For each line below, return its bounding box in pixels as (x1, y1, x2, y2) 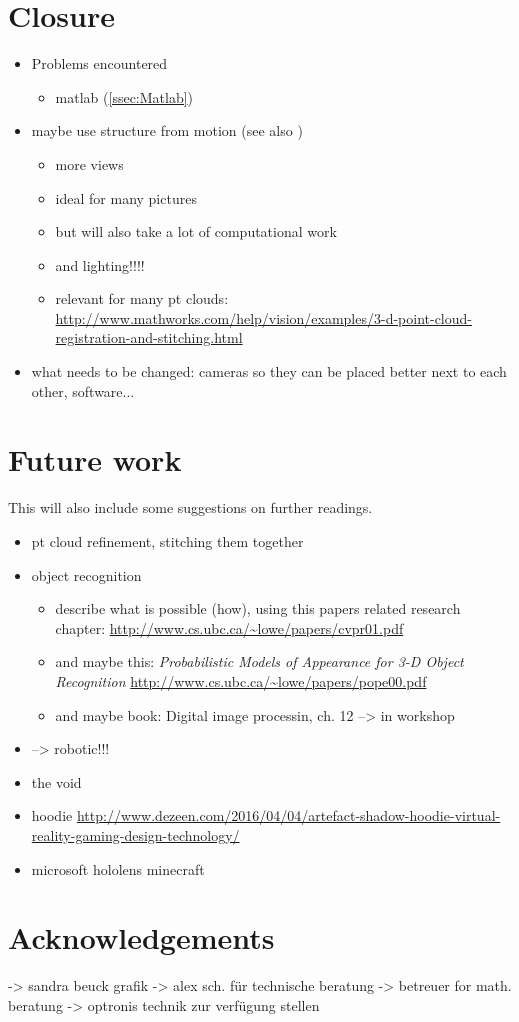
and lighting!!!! (55, 254, 145, 275)
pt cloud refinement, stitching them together (31, 530, 304, 551)
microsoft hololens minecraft (31, 858, 205, 879)
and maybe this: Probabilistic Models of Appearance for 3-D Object (55, 651, 464, 672)
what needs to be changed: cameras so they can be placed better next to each (31, 361, 507, 382)
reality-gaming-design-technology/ (31, 824, 240, 845)
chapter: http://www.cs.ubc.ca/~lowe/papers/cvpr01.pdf (55, 617, 404, 638)
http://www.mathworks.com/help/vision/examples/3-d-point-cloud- (55, 307, 472, 328)
